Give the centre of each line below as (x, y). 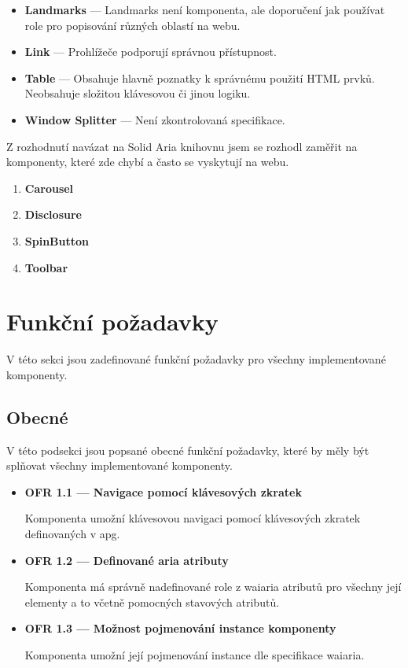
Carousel (49, 188)
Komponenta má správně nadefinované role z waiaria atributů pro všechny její (213, 587)
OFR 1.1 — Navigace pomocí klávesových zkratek (163, 491)
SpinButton (57, 240)
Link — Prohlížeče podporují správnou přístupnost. (151, 52)
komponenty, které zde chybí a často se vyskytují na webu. (148, 162)
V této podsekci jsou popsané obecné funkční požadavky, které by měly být (188, 450)
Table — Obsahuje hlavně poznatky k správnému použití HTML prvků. (200, 78)
